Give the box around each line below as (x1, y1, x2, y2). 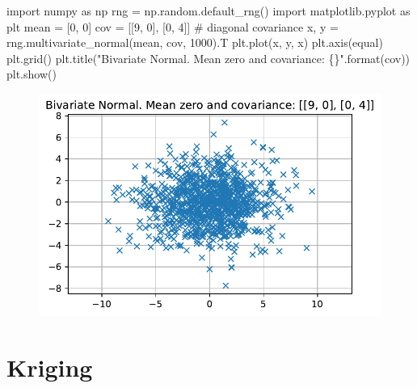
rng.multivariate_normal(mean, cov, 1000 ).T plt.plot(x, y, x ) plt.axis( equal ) (6, 34, 383, 51)
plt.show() (6, 65, 57, 82)
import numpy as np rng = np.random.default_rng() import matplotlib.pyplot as (6, 2, 411, 19)
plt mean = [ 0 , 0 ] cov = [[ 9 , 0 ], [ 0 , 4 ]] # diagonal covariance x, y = (6, 18, 339, 35)
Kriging (6, 350, 93, 383)
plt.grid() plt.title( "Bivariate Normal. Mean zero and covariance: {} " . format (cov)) (6, 49, 411, 66)
